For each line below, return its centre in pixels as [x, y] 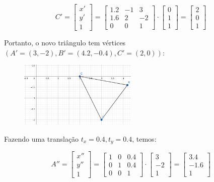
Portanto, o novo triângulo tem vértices [65, 43]
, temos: [144, 138]
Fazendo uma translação [42, 138]
